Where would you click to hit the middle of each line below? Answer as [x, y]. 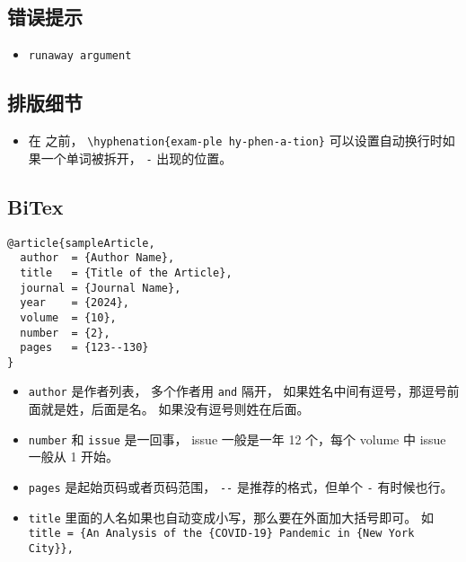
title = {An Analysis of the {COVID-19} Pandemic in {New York [221, 534]
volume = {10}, [68, 317]
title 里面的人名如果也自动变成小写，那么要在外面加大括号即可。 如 [231, 517]
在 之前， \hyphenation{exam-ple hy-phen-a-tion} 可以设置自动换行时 [235, 140]
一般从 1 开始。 [74, 457]
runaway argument [80, 56]
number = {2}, [65, 333]
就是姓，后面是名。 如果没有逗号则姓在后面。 [175, 409]
